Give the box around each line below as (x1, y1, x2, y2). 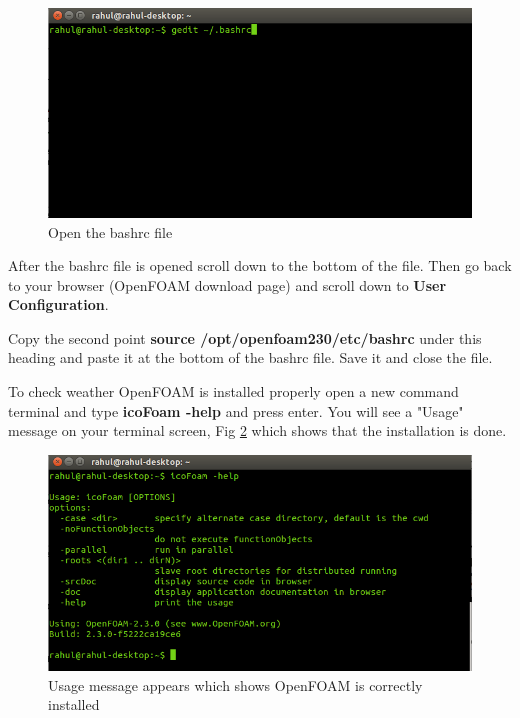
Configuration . (8, 294, 109, 315)
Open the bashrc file (48, 221, 173, 242)
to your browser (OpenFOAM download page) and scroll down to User (8, 274, 447, 295)
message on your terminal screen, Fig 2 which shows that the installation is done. (8, 420, 507, 441)
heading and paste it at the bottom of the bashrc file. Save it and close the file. (8, 347, 493, 368)
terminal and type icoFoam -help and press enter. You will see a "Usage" (8, 400, 464, 421)
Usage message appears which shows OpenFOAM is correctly (48, 674, 423, 695)
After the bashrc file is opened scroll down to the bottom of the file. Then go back (8, 255, 512, 276)
